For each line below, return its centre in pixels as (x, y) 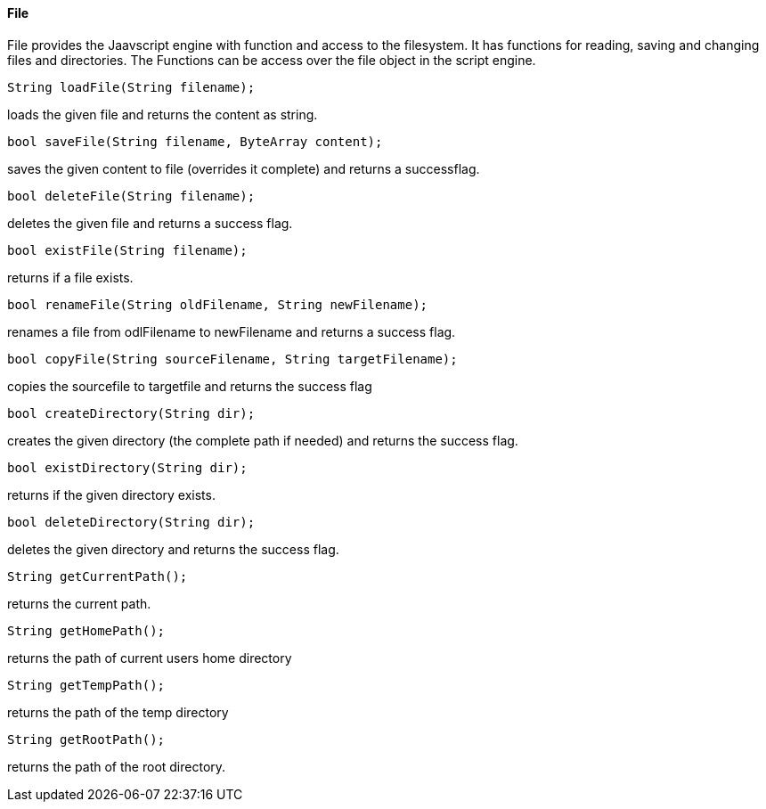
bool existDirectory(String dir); (127, 467)
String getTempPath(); (86, 685)
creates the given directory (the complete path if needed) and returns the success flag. (263, 440)
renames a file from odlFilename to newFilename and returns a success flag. (232, 331)
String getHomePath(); (86, 630)
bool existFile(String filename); (127, 250)
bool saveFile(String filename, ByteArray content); (195, 141)
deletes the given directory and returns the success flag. (173, 549)
